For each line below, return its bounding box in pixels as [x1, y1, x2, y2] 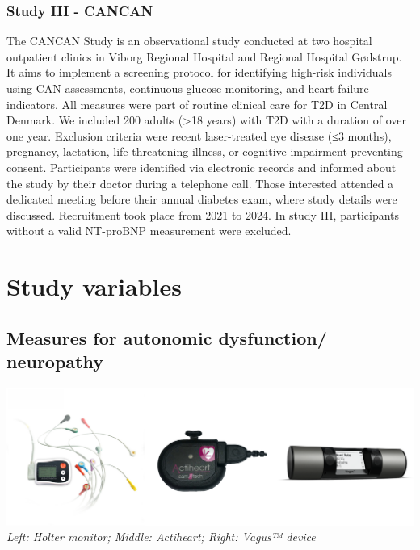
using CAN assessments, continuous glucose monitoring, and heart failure [6, 80, 369, 96]
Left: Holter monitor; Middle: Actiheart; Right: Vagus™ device [6, 528, 316, 545]
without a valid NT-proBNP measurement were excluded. [6, 222, 292, 239]
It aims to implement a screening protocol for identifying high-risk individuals [6, 64, 392, 81]
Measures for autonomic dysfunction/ [6, 325, 327, 350]
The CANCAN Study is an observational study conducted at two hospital [6, 32, 372, 49]
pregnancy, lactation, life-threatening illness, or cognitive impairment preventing [6, 143, 403, 160]
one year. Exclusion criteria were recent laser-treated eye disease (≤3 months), [6, 127, 392, 144]
